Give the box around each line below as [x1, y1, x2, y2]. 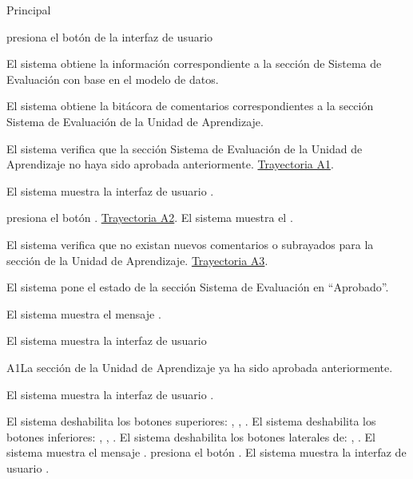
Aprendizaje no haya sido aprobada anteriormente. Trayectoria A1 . [6, 156, 334, 172]
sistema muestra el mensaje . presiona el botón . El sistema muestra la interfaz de [6, 444, 407, 461]
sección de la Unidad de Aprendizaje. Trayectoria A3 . [6, 251, 268, 268]
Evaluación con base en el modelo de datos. [6, 70, 219, 87]
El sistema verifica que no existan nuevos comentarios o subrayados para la [6, 236, 374, 252]
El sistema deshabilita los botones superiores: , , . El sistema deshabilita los [6, 413, 376, 430]
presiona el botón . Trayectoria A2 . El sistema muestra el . [6, 209, 293, 226]
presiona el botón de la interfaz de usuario [6, 28, 213, 45]
